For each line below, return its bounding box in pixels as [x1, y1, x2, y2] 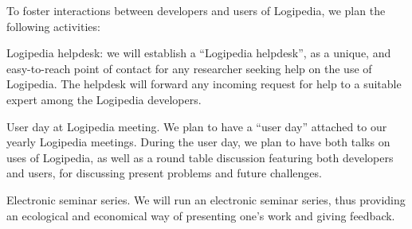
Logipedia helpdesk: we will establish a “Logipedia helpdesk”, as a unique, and [6, 45, 391, 61]
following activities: [6, 17, 100, 34]
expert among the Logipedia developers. [6, 91, 202, 107]
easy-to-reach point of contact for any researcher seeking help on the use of [6, 60, 372, 76]
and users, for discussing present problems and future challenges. [6, 165, 322, 181]
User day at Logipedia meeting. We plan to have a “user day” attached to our [6, 118, 387, 134]
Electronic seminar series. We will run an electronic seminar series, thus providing [6, 191, 406, 208]
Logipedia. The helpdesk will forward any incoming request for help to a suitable [6, 76, 402, 92]
